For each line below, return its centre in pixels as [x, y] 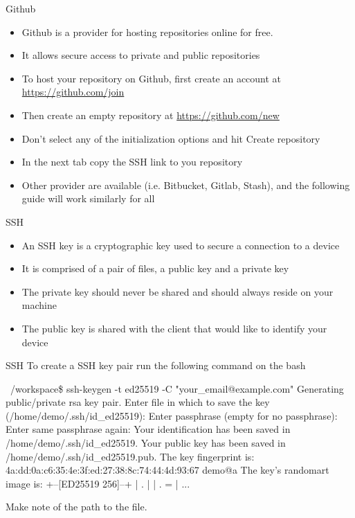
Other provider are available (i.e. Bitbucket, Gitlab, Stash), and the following [186, 185]
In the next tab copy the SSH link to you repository [132, 162]
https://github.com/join [73, 92]
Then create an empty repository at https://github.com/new [151, 115]
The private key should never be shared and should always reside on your [177, 291]
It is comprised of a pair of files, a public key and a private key [155, 268]
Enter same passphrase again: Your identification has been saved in [148, 429]
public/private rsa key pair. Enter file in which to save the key [138, 402]
